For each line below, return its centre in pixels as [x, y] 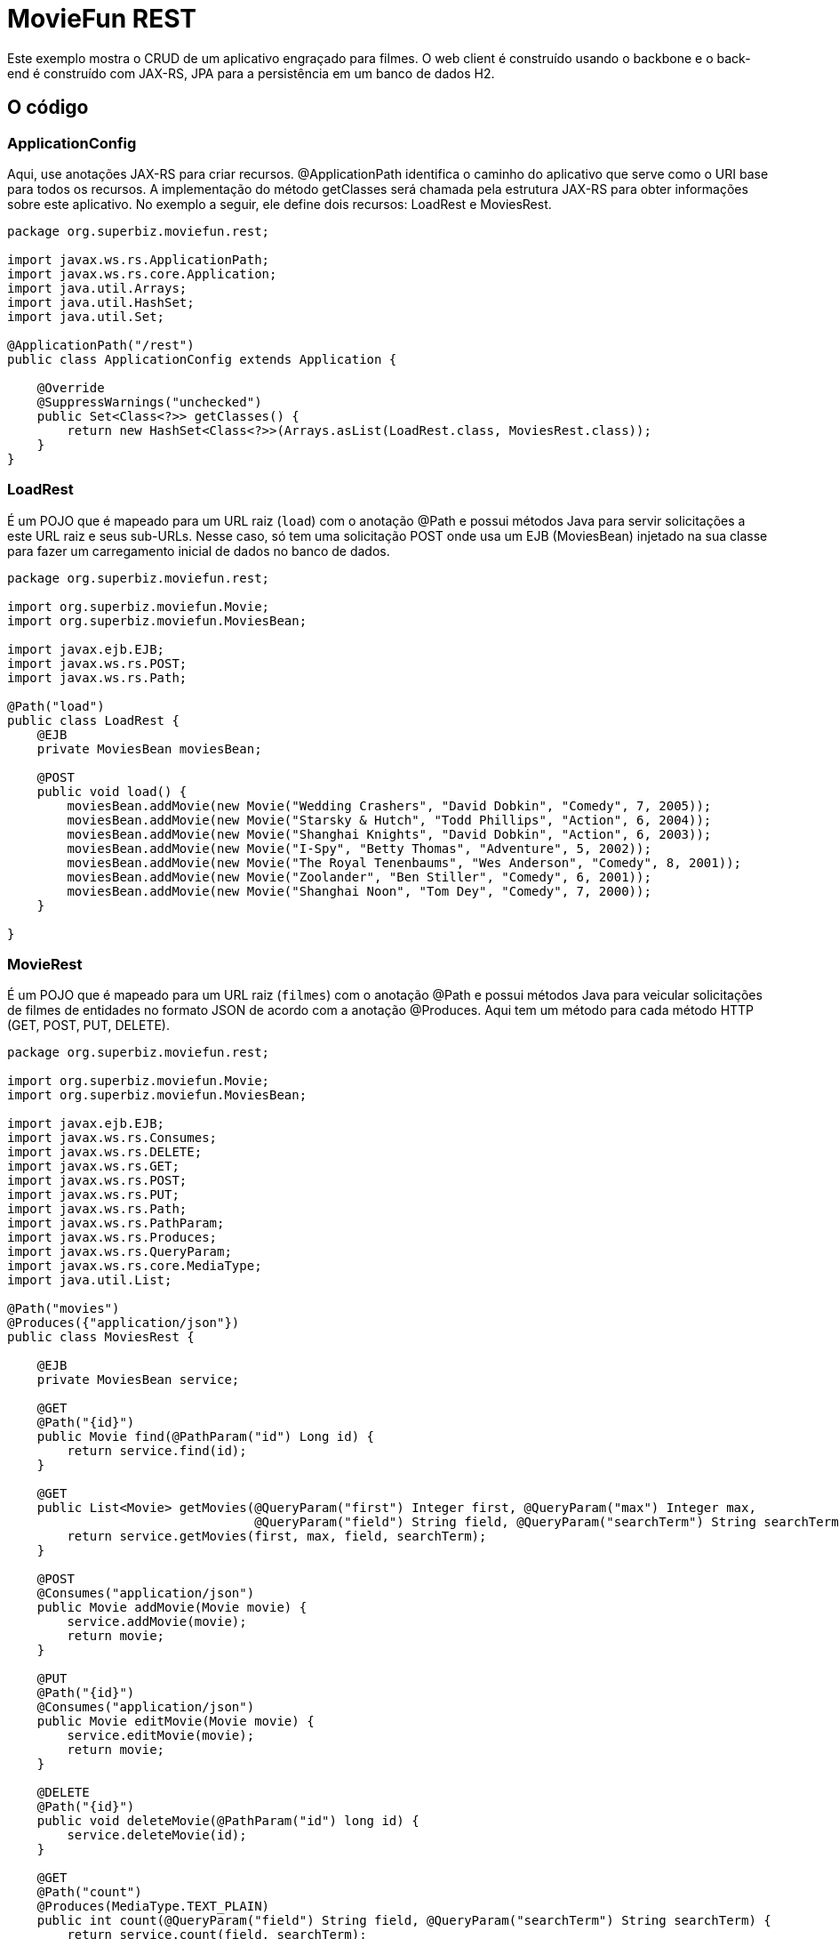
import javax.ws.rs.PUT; [93, 1195]
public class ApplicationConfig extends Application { [202, 359]
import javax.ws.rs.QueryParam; [120, 1252]
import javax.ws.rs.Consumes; [112, 1138]
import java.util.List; [90, 1280]
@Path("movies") [64, 1309]
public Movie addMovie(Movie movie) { [172, 1608]
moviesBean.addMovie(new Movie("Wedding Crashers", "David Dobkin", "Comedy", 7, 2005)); [389, 805]
